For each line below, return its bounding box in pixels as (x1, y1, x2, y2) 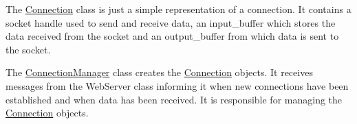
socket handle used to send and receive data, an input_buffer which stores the (6, 15, 336, 29)
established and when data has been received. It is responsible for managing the (6, 92, 343, 106)
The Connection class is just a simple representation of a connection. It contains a (6, 2, 351, 16)
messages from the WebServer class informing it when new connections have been (6, 78, 349, 92)
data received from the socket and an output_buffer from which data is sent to (6, 29, 339, 43)
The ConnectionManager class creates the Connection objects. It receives (6, 65, 313, 79)
